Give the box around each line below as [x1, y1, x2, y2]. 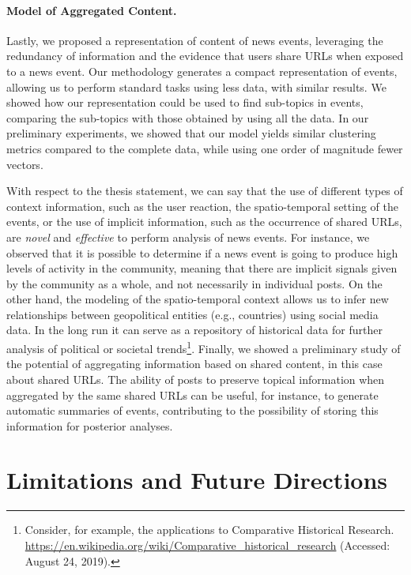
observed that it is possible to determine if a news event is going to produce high [6, 244, 398, 261]
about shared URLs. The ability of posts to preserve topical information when [6, 370, 385, 387]
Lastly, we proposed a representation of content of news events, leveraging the [6, 32, 383, 48]
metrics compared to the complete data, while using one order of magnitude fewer [6, 140, 403, 156]
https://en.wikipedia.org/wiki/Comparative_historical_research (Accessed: [25, 537, 390, 554]
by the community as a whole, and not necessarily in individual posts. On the [6, 275, 383, 291]
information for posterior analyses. [6, 417, 173, 434]
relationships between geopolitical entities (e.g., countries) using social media [6, 306, 379, 322]
